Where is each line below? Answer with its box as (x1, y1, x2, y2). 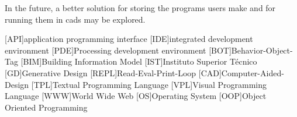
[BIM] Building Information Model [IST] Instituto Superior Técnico (20, 55, 257, 68)
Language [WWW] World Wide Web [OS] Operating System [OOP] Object (5, 90, 267, 102)
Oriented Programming (5, 101, 88, 113)
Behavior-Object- (231, 44, 293, 56)
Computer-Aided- (221, 66, 284, 79)
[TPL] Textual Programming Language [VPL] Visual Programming (31, 78, 267, 90)
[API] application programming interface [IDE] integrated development (5, 33, 253, 45)
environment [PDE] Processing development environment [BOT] (5, 44, 232, 56)
